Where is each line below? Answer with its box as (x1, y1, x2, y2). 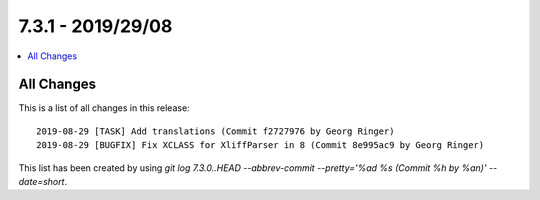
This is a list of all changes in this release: (18, 102, 190, 114)
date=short (18, 176, 65, 188)
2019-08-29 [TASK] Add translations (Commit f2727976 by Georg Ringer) (36, 125, 395, 137)
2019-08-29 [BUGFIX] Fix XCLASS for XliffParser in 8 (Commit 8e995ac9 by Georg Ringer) (36, 140, 485, 151)
